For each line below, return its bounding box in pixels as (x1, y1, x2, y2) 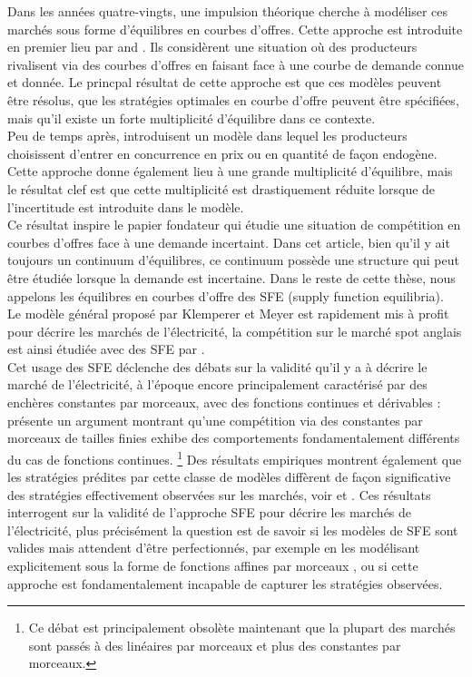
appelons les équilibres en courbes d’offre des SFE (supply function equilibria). (7, 286, 444, 305)
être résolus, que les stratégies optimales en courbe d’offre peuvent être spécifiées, (7, 90, 459, 109)
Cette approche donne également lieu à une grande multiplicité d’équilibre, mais (7, 162, 453, 181)
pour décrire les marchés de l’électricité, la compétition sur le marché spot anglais (7, 321, 462, 340)
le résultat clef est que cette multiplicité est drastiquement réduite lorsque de (7, 179, 436, 198)
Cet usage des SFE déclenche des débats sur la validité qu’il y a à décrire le (7, 357, 428, 376)
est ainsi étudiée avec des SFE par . (7, 339, 205, 358)
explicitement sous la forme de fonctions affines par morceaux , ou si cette (7, 556, 418, 575)
